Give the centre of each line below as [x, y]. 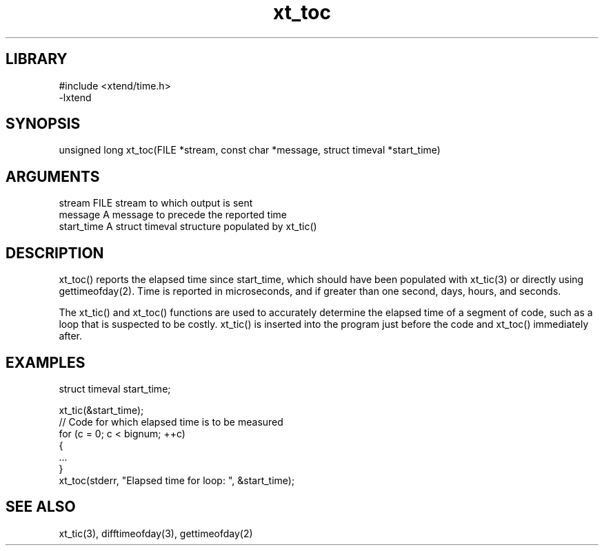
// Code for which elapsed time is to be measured [171, 422]
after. [70, 336]
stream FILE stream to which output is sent [156, 203]
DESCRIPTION [55, 253]
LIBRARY [37, 59]
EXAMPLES [46, 362]
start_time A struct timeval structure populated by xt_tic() [188, 227]
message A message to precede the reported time [173, 215]
